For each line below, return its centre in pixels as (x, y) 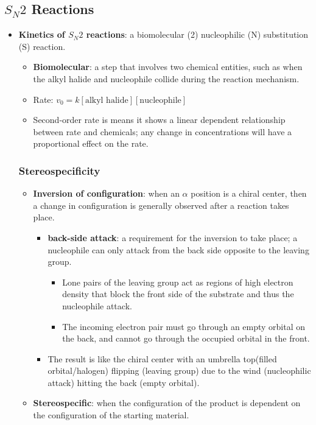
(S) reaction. (42, 46)
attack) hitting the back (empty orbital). (124, 382)
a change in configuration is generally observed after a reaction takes (161, 205)
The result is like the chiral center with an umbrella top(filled (162, 358)
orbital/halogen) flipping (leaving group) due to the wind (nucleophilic (179, 371)
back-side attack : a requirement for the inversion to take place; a (173, 237)
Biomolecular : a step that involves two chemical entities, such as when (168, 67)
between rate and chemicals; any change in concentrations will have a (163, 131)
